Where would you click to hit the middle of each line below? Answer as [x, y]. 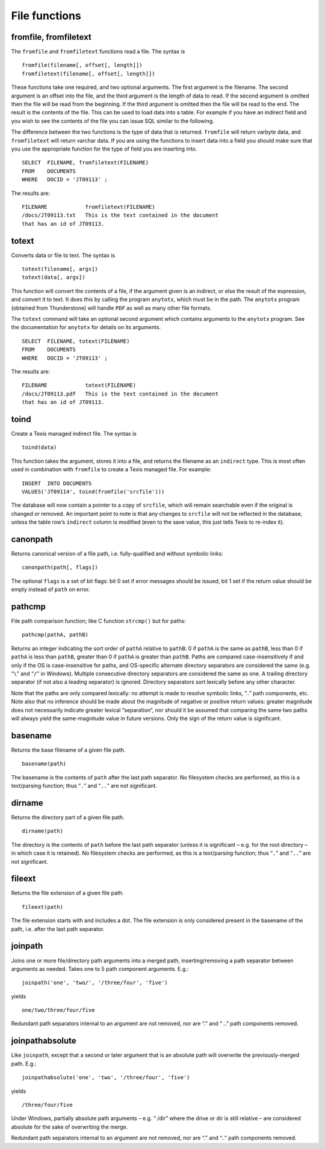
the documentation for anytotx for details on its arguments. [86, 327]
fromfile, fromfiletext [51, 37]
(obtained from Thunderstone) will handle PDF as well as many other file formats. [111, 308]
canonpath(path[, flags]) [60, 568]
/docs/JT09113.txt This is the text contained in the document [120, 215]
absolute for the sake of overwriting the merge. [70, 1127]
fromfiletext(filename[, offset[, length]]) [89, 73]
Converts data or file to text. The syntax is [63, 255]
